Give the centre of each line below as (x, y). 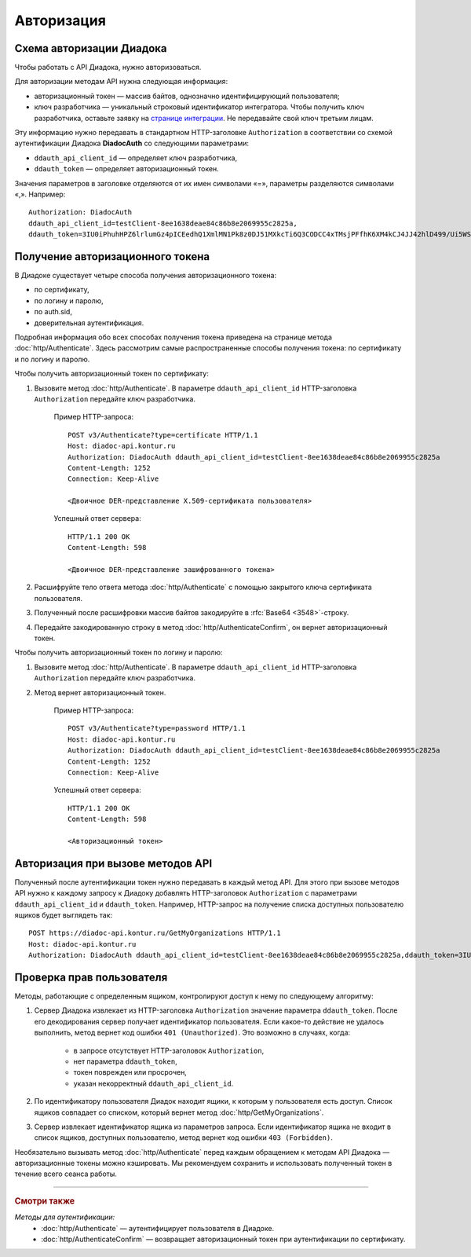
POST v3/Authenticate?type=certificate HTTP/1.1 (163, 435)
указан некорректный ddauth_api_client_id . (153, 1083)
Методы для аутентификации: (65, 1217)
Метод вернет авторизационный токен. (100, 692)
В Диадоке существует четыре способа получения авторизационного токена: (146, 276)
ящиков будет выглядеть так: (64, 914)
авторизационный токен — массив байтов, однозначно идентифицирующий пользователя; (187, 96)
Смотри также (45, 1200)
